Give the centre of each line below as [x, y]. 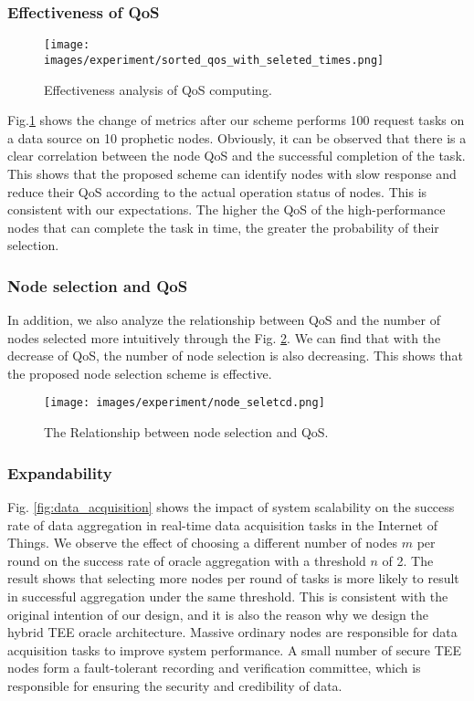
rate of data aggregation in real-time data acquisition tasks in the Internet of [222, 524]
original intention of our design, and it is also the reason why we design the [218, 614]
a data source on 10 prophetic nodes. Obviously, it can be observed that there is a [237, 137]
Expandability [60, 472]
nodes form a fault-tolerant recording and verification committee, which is [214, 668]
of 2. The [408, 560]
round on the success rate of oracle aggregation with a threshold [187, 560]
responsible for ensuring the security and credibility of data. [175, 685]
